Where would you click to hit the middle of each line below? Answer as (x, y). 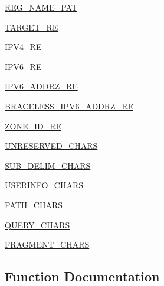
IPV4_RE (23, 47)
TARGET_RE (32, 27)
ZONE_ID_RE (33, 126)
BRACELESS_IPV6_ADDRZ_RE (69, 106)
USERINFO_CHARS (44, 185)
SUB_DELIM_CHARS (48, 165)
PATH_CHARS (34, 204)
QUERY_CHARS (37, 225)
